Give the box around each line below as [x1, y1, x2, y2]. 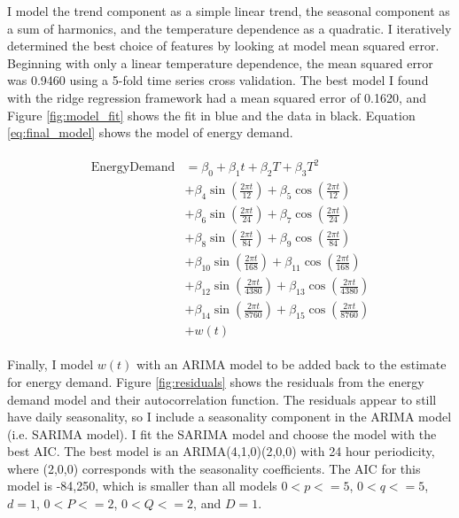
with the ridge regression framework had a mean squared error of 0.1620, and [7, 88, 427, 106]
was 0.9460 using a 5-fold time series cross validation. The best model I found [7, 71, 429, 89]
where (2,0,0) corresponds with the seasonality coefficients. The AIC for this [7, 459, 421, 477]
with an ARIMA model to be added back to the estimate [136, 355, 447, 374]
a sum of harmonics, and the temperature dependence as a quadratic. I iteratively [7, 19, 452, 37]
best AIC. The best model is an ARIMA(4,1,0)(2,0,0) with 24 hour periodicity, [7, 442, 435, 460]
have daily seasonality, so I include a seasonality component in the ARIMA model [7, 407, 452, 426]
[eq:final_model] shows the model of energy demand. [7, 123, 293, 142]
